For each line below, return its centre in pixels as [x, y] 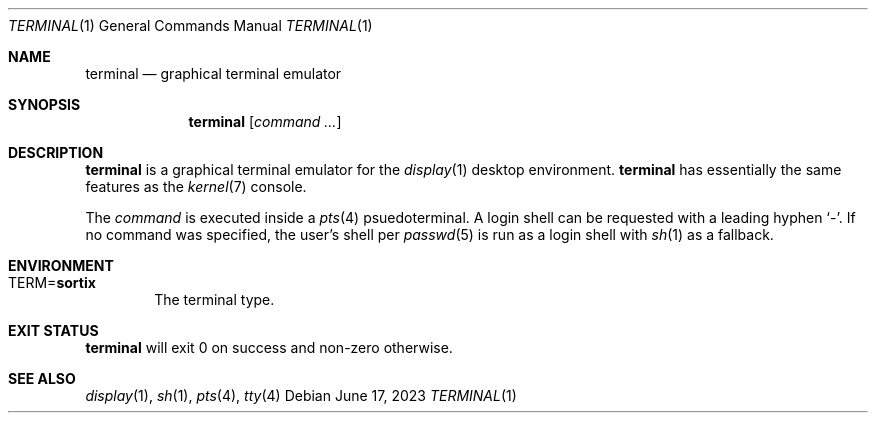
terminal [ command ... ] [265, 121]
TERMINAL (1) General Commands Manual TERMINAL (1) [190, 25]
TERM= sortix [52, 282]
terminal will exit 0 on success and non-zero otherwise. [269, 347]
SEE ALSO [42, 378]
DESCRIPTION [56, 152]
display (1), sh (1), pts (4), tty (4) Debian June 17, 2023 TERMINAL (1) [301, 395]
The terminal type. [214, 299]
